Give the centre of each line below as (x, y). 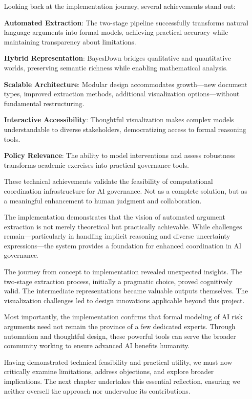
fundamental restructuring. (44, 103)
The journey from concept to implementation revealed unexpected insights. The (123, 272)
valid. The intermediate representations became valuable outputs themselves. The (126, 291)
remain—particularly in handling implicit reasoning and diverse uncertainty (117, 236)
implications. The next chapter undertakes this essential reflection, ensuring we (122, 381)
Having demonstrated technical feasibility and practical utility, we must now (118, 362)
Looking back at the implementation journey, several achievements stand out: (120, 6)
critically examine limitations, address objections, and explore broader (109, 371)
